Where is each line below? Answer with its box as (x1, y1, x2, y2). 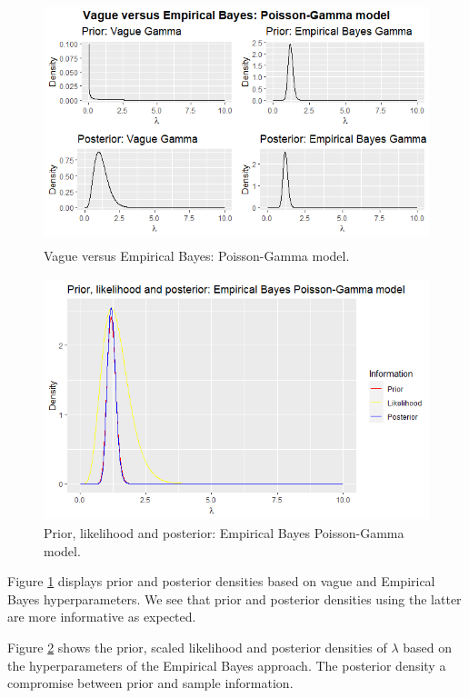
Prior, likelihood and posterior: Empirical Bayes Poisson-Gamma (44, 523, 404, 543)
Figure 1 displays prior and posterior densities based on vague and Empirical (7, 572, 435, 591)
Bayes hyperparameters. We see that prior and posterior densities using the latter (7, 589, 462, 608)
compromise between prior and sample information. (7, 673, 294, 693)
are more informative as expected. (7, 607, 196, 626)
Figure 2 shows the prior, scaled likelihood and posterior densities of (7, 638, 387, 657)
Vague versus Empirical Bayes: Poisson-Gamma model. (44, 246, 350, 265)
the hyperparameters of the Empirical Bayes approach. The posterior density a (7, 655, 446, 674)
